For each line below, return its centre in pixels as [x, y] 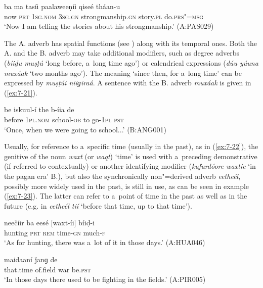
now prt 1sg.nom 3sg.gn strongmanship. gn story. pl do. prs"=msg [104, 16]
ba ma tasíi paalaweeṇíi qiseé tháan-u [62, 6]
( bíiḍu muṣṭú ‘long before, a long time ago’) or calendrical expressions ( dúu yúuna [131, 62]
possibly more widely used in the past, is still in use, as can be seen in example [127, 186]
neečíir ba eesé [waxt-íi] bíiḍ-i [49, 223]
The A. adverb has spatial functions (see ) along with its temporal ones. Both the [131, 43]
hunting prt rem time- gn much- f [55, 232]
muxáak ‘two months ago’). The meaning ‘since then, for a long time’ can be [123, 73]
